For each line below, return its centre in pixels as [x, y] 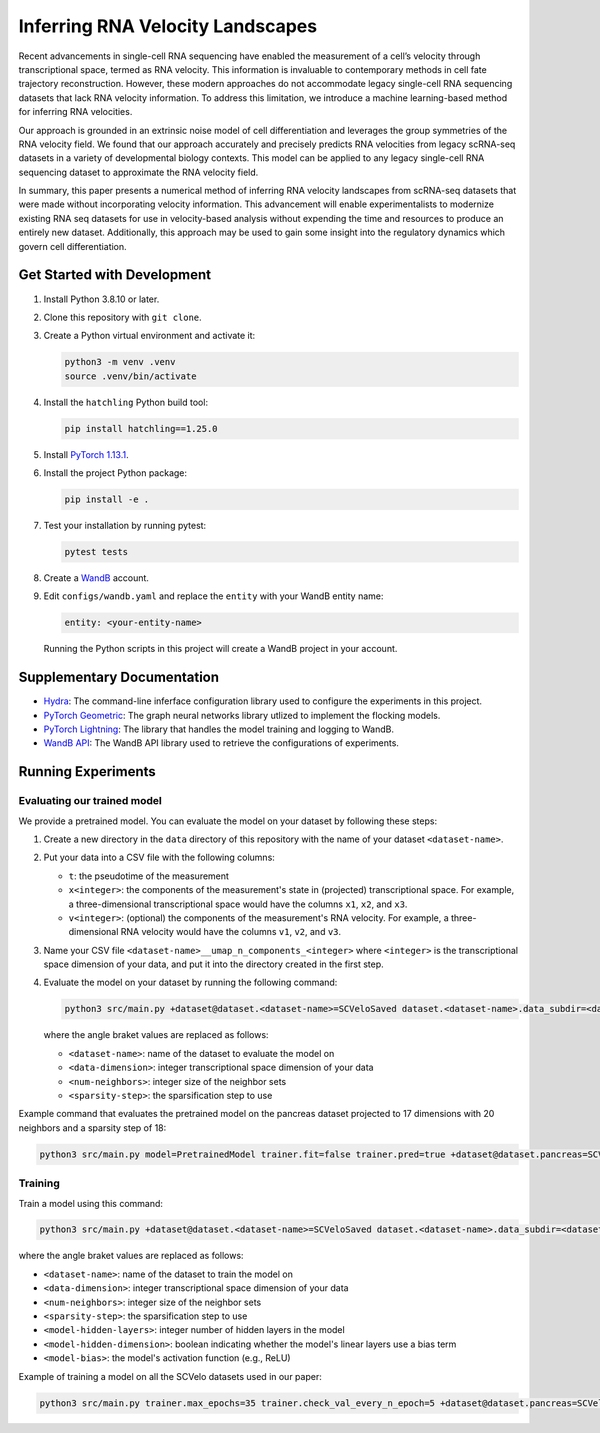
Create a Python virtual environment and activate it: [149, 336]
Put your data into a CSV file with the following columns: [159, 857]
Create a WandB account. [96, 577]
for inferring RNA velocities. [75, 112]
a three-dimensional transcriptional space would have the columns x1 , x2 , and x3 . [238, 904]
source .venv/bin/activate [130, 376]
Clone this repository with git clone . [122, 317]
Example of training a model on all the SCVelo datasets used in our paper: [170, 1376]
